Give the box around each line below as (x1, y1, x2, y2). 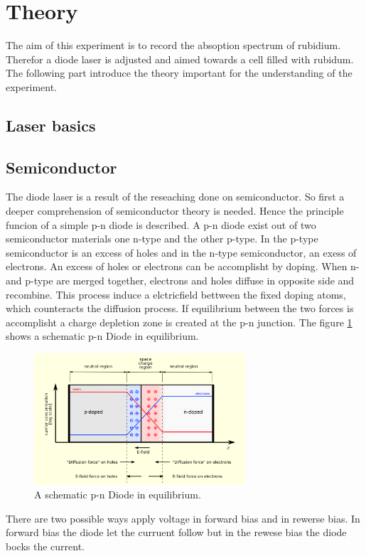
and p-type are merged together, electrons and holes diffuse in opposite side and (6, 273, 355, 288)
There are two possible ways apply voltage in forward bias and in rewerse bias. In (6, 510, 360, 525)
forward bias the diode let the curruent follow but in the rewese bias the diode (6, 525, 347, 540)
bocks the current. (6, 539, 85, 554)
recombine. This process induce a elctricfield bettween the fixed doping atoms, (6, 287, 346, 301)
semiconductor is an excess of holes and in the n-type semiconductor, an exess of (6, 245, 357, 260)
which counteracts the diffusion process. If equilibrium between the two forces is (6, 301, 354, 316)
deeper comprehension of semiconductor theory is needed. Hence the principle (6, 203, 344, 218)
